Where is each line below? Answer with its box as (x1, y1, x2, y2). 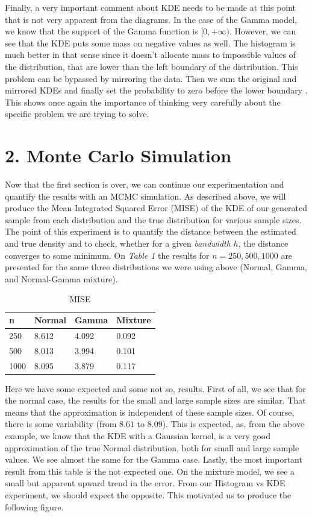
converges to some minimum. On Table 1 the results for (5, 249, 210, 261)
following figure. (5, 500, 64, 513)
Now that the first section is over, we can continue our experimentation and (5, 178, 284, 191)
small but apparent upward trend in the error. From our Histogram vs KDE (5, 477, 285, 489)
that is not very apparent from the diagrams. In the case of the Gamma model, (5, 13, 298, 25)
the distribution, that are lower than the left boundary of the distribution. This (5, 60, 298, 72)
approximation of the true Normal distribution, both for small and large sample (5, 441, 299, 454)
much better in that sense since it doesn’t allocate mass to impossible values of (5, 48, 296, 61)
